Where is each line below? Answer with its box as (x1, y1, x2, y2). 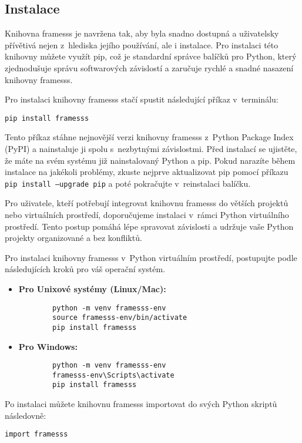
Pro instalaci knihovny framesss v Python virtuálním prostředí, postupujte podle (5, 251, 297, 263)
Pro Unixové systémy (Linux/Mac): (18, 283, 166, 295)
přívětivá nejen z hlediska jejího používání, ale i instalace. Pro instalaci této (5, 38, 278, 51)
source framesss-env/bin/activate (52, 313, 187, 322)
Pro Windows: (18, 340, 78, 352)
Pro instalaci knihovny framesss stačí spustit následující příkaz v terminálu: (5, 93, 278, 105)
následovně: (5, 409, 46, 421)
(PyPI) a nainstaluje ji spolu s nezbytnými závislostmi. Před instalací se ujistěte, (5, 143, 297, 155)
